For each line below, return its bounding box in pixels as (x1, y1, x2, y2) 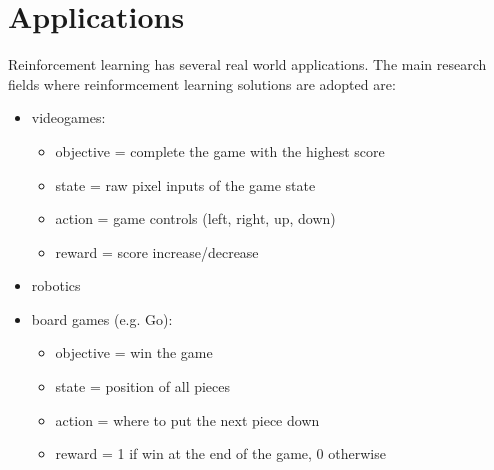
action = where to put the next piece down (55, 409, 320, 430)
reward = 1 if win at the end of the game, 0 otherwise (55, 443, 386, 464)
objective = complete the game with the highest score (55, 140, 385, 161)
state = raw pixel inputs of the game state (55, 174, 316, 195)
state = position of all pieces (55, 376, 231, 397)
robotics (31, 275, 81, 296)
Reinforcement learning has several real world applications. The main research (8, 54, 487, 75)
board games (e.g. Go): (31, 308, 173, 329)
